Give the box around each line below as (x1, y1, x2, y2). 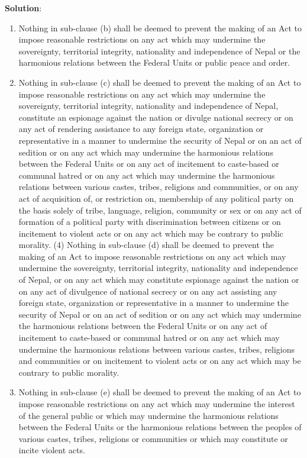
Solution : (5, 2, 42, 14)
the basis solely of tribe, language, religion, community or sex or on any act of (18, 204, 302, 216)
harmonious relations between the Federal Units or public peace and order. (18, 56, 290, 69)
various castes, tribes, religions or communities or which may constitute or (18, 432, 288, 444)
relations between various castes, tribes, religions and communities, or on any (18, 180, 299, 193)
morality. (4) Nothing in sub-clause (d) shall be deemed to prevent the (18, 238, 274, 251)
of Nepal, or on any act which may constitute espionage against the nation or (18, 273, 299, 286)
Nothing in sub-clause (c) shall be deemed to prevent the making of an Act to (18, 76, 301, 88)
